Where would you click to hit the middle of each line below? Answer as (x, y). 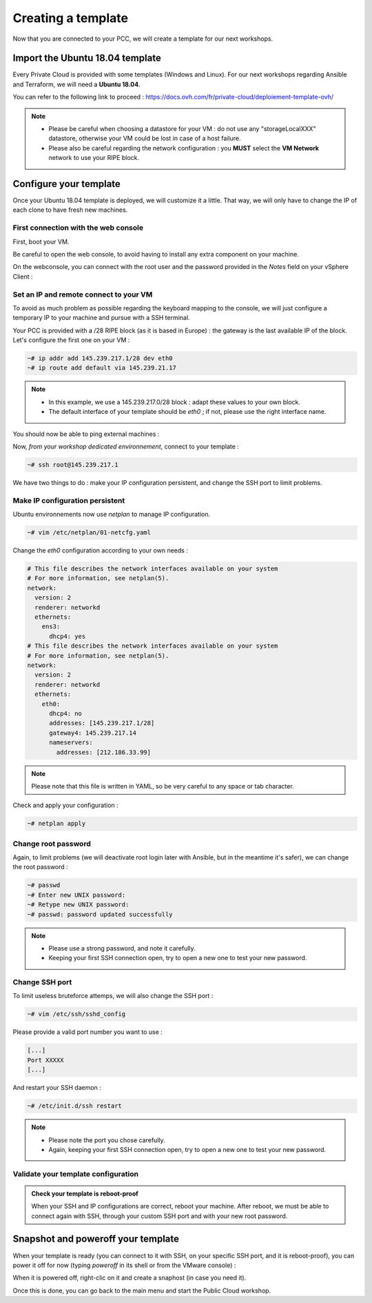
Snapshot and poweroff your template (96, 1239)
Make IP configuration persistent (69, 500)
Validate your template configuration (76, 1174)
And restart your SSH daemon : (57, 1088)
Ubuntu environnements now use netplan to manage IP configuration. (111, 515)
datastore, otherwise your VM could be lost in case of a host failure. (145, 139)
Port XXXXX (45, 1060)
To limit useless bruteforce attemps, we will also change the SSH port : (113, 996)
